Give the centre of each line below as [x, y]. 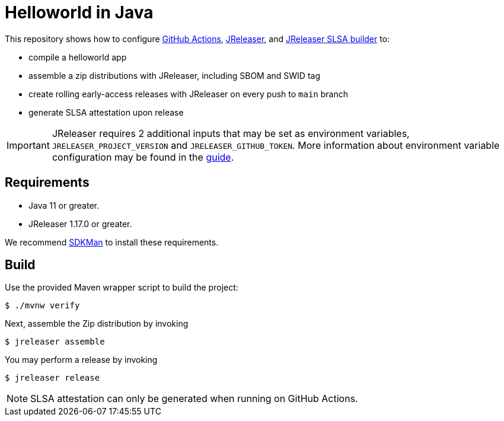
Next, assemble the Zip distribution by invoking [97, 324]
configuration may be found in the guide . [143, 157]
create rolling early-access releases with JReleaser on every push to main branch [188, 94]
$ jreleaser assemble [55, 342]
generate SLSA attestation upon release [106, 112]
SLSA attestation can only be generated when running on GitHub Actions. [194, 399]
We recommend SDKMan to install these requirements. [112, 242]
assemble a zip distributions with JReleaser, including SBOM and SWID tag [175, 75]
